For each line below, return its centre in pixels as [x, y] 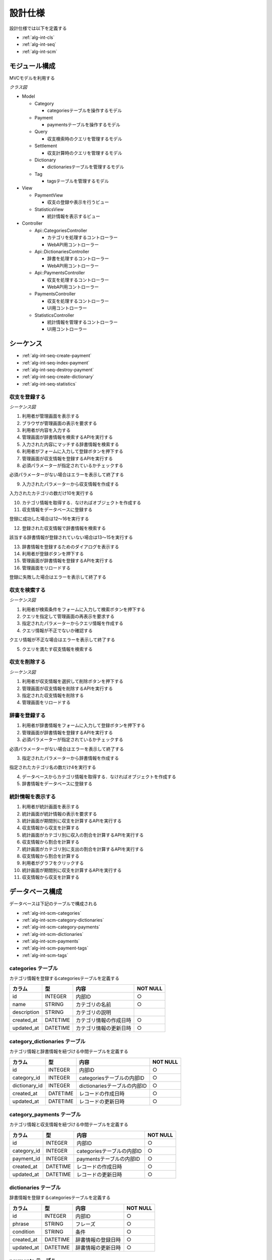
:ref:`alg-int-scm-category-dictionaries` [63, 920]
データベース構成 [36, 892]
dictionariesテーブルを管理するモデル [86, 167]
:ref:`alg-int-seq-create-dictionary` [58, 377]
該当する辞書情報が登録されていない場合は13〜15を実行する [71, 537]
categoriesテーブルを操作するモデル [85, 110]
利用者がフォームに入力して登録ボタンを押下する [73, 452]
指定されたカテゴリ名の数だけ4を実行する [53, 767]
